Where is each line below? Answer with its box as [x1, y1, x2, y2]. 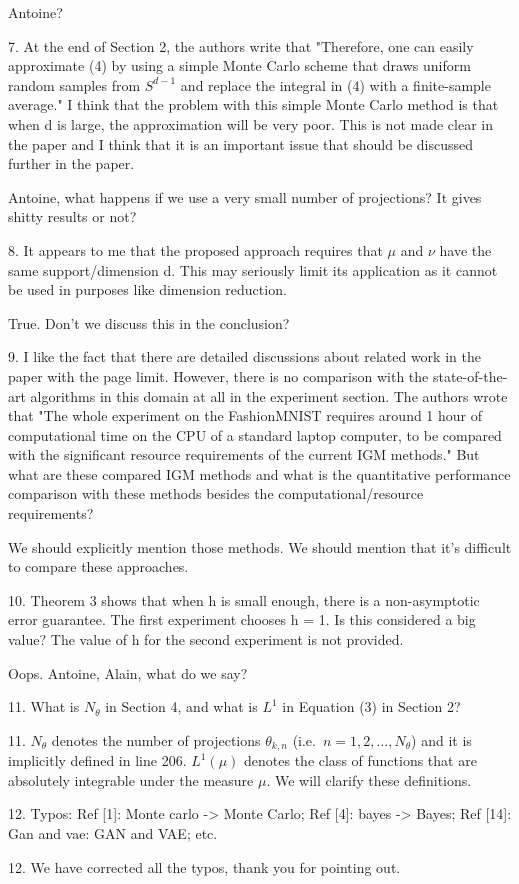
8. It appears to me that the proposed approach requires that [8, 239, 383, 260]
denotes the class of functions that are [244, 750, 477, 771]
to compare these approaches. [8, 556, 189, 577]
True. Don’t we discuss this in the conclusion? [8, 312, 290, 333]
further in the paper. [8, 153, 135, 174]
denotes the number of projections [51, 729, 261, 750]
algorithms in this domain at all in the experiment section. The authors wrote [30, 385, 508, 406]
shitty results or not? [8, 206, 137, 227]
